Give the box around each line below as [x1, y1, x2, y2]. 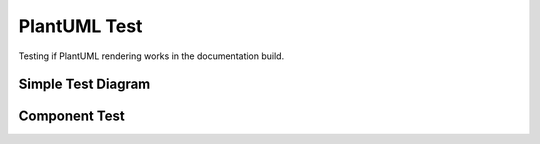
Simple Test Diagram [18, 76, 151, 93]
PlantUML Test [18, 15, 143, 37]
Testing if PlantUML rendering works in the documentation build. [18, 50, 285, 62]
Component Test [18, 108, 125, 125]
